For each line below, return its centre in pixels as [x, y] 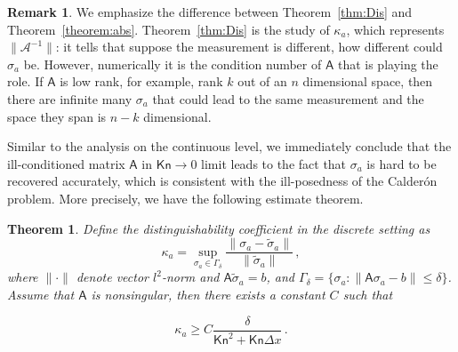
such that [368, 295]
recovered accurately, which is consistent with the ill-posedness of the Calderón [222, 181]
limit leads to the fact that [274, 163]
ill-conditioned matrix [66, 163]
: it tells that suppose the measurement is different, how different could [249, 47]
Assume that [41, 295]
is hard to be [402, 163]
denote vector [112, 277]
